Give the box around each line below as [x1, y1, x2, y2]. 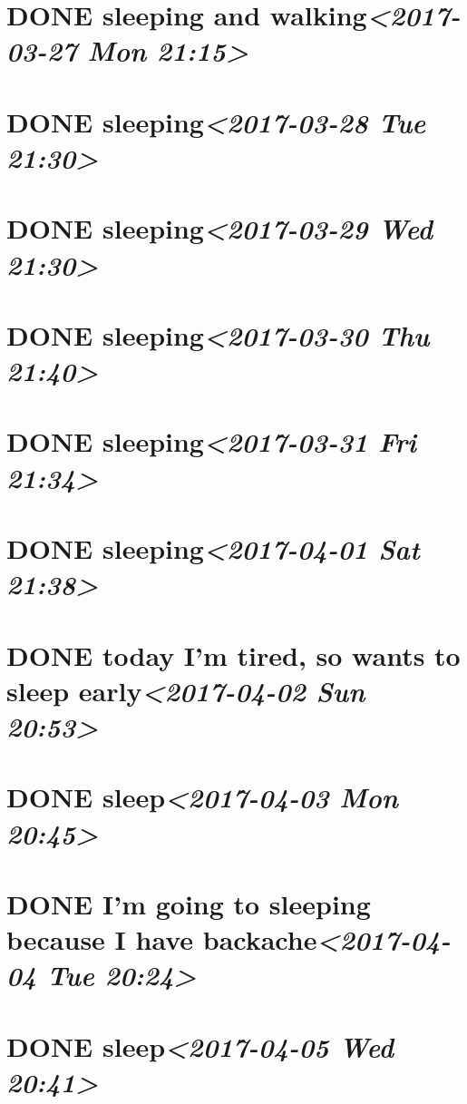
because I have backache [6, 921, 317, 958]
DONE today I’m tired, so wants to [6, 636, 461, 673]
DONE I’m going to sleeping [6, 884, 371, 922]
